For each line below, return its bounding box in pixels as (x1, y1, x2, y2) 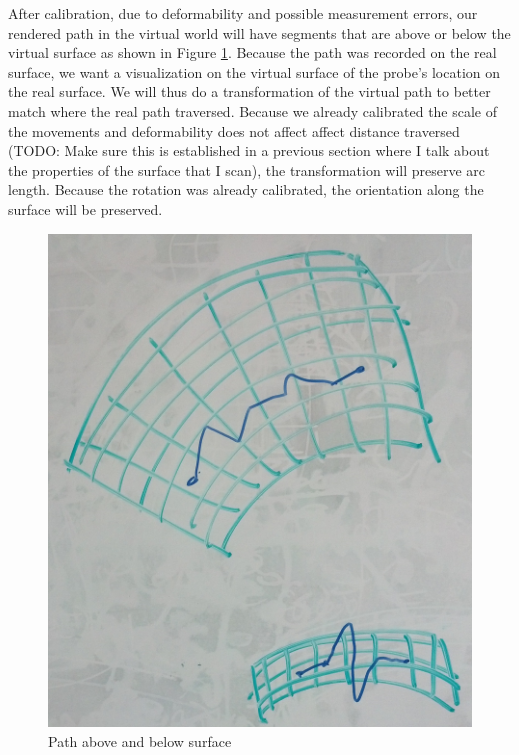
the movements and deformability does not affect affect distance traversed (8, 120, 460, 141)
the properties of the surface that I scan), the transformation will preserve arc (8, 159, 486, 180)
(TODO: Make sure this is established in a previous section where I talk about (8, 140, 490, 161)
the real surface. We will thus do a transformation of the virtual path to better (8, 81, 491, 102)
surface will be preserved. (8, 198, 163, 219)
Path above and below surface (48, 730, 232, 751)
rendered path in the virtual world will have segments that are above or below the (8, 22, 511, 43)
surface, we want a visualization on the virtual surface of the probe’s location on (8, 61, 501, 82)
